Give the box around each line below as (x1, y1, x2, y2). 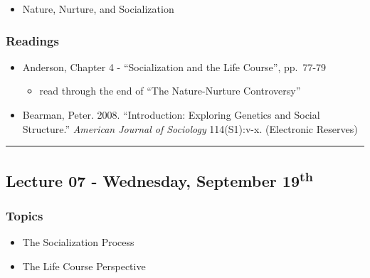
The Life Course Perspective (22, 258, 146, 273)
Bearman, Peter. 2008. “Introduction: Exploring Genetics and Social (22, 107, 320, 122)
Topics (6, 206, 43, 224)
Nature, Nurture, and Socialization (22, 1, 174, 16)
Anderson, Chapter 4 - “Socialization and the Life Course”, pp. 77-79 (22, 59, 327, 74)
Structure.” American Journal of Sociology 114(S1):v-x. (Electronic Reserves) (22, 121, 358, 136)
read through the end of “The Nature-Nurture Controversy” (39, 83, 301, 98)
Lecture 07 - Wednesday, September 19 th (6, 166, 314, 191)
